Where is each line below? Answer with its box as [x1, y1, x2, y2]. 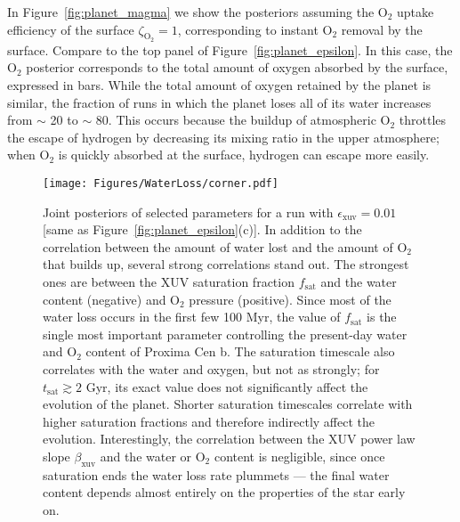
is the [367, 307, 397, 326]
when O [7, 145, 50, 164]
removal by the [341, 20, 423, 38]
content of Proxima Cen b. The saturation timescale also [85, 342, 395, 361]
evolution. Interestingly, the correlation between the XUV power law [43, 429, 416, 448]
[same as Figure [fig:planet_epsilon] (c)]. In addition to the [43, 220, 362, 239]
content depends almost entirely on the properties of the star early [43, 483, 406, 502]
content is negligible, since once [214, 446, 385, 465]
